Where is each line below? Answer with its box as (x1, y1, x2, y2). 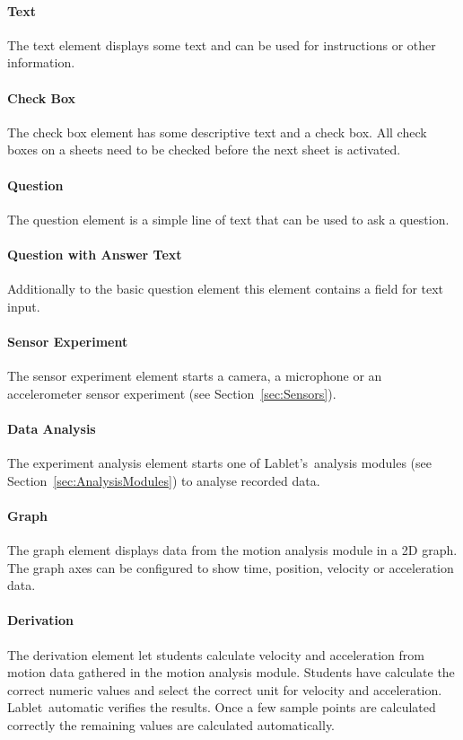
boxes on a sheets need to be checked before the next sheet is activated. (7, 140, 401, 159)
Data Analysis (7, 418, 96, 437)
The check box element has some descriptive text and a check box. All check (7, 122, 427, 141)
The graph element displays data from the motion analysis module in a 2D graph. (7, 541, 458, 559)
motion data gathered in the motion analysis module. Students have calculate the (7, 663, 455, 682)
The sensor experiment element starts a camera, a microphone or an (7, 366, 382, 385)
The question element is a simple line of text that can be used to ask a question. (7, 209, 450, 228)
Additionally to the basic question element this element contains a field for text (7, 279, 444, 298)
